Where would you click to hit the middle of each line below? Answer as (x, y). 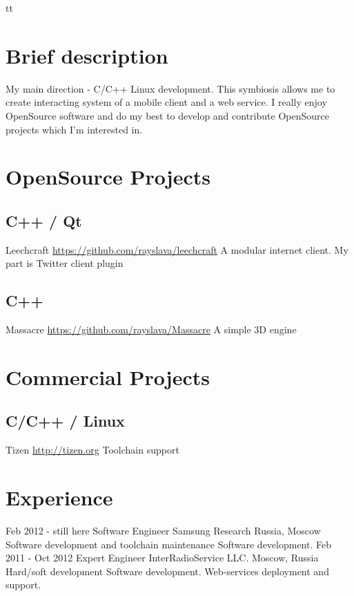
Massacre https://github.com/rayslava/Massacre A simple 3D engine (151, 329)
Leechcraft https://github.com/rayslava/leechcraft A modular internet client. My (177, 249)
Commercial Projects (108, 376)
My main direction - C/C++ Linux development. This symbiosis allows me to (170, 88)
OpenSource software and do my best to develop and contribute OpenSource (167, 115)
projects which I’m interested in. (74, 129)
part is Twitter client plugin (65, 263)
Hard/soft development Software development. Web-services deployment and (167, 571)
